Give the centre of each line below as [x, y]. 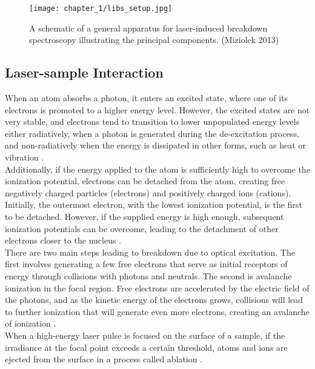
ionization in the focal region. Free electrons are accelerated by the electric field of [157, 288]
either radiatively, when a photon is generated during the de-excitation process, [152, 133]
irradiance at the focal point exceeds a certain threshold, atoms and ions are [146, 347]
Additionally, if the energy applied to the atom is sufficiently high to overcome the [157, 169]
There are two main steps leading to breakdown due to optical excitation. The [150, 252]
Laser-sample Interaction [84, 72]
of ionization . [31, 323]
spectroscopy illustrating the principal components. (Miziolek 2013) [154, 40]
